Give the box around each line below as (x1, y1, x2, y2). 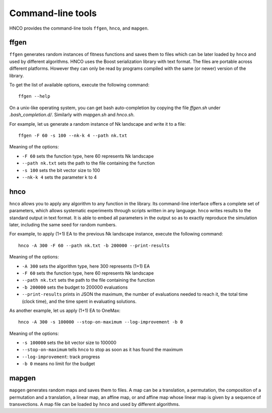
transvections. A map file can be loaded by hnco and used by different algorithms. (9, 401, 180, 407)
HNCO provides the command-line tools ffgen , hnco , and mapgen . (9, 25, 149, 31)
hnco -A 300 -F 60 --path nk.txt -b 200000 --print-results (18, 242, 170, 249)
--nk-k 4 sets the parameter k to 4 (22, 174, 97, 180)
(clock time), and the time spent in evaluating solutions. (22, 298, 137, 304)
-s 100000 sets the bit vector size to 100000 (22, 340, 117, 346)
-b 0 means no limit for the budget (22, 361, 95, 367)
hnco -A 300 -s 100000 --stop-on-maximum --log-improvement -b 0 (18, 319, 183, 325)
